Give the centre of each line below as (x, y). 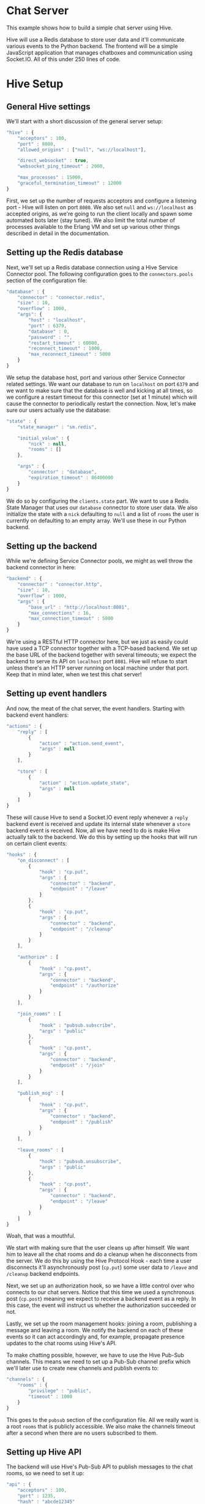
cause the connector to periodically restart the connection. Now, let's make (101, 403)
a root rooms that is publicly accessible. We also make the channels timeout (101, 1426)
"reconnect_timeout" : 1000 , (65, 349)
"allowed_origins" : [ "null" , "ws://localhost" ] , (82, 150)
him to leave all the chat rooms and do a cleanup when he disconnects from (102, 1254)
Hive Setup (35, 84)
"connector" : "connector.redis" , (61, 297)
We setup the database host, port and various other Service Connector (96, 377)
